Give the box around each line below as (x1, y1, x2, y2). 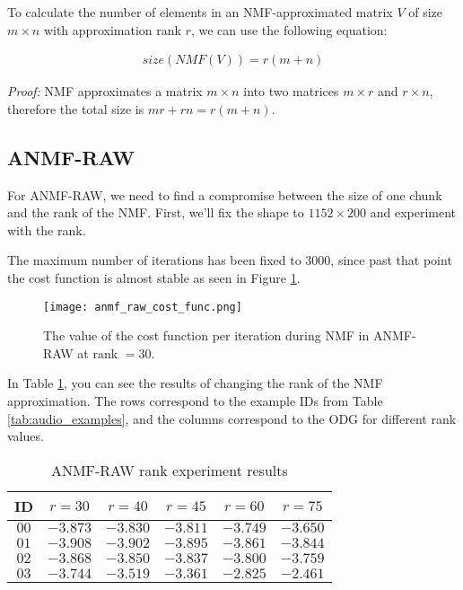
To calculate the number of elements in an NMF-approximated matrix (7, 3, 393, 21)
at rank (77, 343, 118, 362)
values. (7, 427, 44, 445)
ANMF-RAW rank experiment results (50, 459, 288, 480)
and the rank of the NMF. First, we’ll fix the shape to (7, 203, 304, 222)
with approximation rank (43, 20, 181, 39)
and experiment (370, 203, 457, 222)
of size (408, 3, 443, 21)
